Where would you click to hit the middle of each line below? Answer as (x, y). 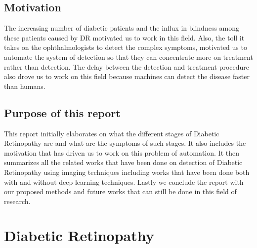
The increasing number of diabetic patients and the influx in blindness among (122, 28)
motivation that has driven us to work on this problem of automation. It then (122, 152)
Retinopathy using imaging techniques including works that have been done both (127, 172)
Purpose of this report (62, 112)
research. (17, 201)
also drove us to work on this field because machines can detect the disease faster (127, 76)
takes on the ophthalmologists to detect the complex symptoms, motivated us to (126, 47)
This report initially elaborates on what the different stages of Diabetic (112, 133)
